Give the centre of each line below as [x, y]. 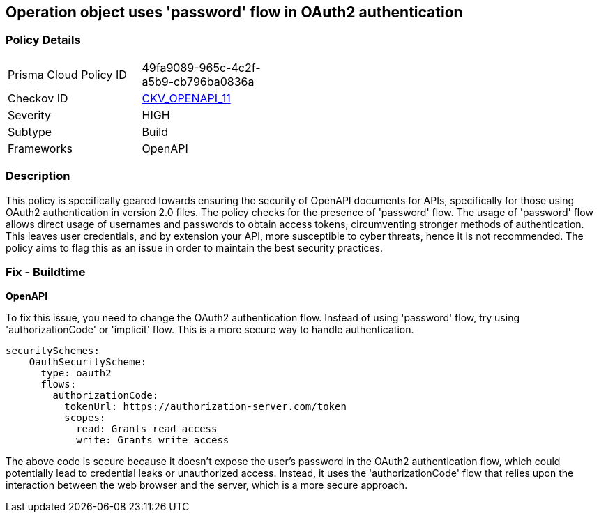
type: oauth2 [76, 373]
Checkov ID [38, 98]
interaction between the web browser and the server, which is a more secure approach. [207, 485]
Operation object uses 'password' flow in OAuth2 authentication [234, 12]
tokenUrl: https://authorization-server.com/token [205, 407]
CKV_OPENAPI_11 [186, 98]
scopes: [85, 418]
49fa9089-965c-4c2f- [201, 67]
